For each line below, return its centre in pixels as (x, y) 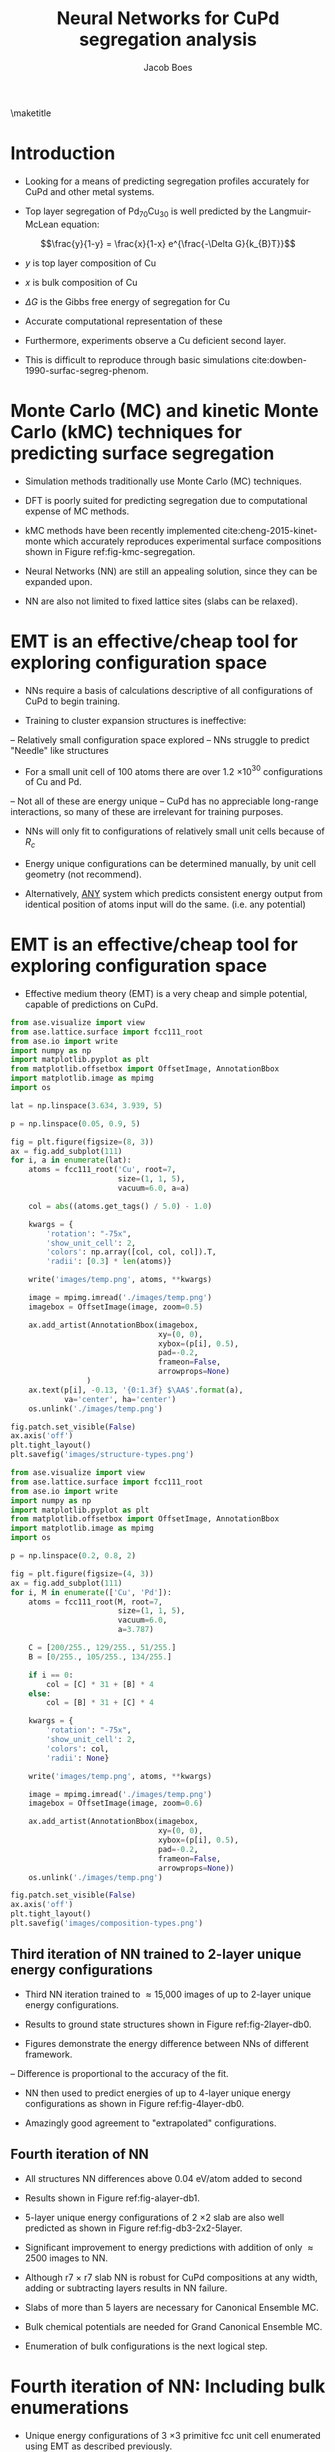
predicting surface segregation (142, 453)
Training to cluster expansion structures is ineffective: (135, 720)
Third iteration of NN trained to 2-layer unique (156, 1954)
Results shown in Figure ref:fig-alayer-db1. (112, 2198)
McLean (41, 224)
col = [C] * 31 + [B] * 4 (100, 1684)
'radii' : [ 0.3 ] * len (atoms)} (109, 1262)
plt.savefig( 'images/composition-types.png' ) (106, 1923)
